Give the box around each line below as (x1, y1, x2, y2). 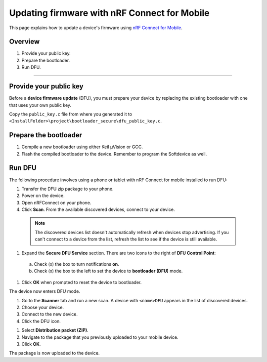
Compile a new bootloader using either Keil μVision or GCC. (21, 144, 143, 150)
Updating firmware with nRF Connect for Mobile (9, 7, 210, 18)
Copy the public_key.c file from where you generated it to (9, 111, 133, 117)
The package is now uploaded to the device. (9, 350, 100, 356)
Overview (9, 38, 40, 46)
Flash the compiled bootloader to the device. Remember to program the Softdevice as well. (21, 151, 207, 157)
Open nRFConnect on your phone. (21, 200, 91, 205)
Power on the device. (21, 193, 65, 199)
